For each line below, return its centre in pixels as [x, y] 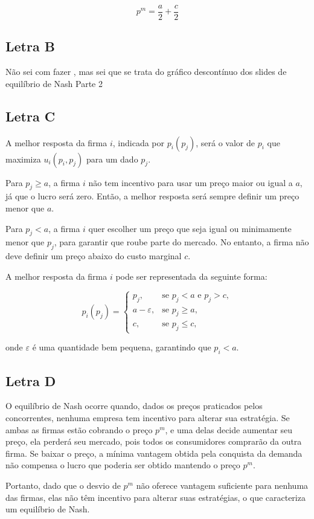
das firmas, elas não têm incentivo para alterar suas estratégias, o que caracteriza [155, 497]
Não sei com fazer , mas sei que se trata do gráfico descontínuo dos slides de [146, 72]
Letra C [30, 116]
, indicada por [139, 142]
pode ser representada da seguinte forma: [191, 276]
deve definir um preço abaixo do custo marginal [94, 256]
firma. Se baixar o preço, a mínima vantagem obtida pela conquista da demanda [154, 453]
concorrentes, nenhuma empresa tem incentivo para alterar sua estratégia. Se [148, 418]
